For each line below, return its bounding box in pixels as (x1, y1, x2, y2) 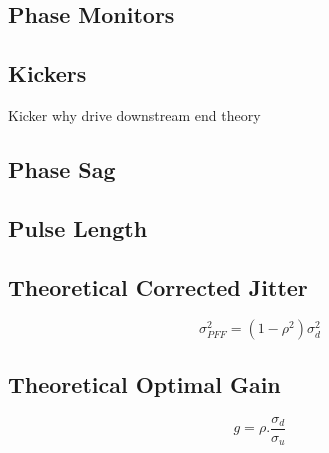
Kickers (8, 58, 87, 89)
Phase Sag (8, 153, 116, 184)
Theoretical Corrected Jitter (8, 271, 308, 302)
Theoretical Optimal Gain (8, 368, 281, 399)
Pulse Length (8, 212, 148, 243)
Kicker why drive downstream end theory (8, 104, 261, 125)
